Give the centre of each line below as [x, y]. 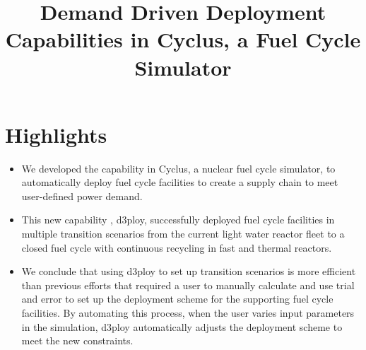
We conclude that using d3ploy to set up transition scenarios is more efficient [189, 271]
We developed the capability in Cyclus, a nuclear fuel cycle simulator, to [178, 168]
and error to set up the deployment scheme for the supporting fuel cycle [177, 299]
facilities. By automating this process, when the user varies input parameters [188, 313]
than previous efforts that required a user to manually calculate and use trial [188, 285]
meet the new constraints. [77, 340]
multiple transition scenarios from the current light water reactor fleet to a [183, 234]
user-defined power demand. [82, 196]
